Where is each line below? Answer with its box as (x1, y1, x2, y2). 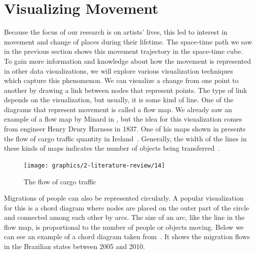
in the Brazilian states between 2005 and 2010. (4, 241, 145, 252)
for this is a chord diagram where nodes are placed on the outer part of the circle (4, 202, 249, 212)
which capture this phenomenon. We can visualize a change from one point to (4, 75, 239, 85)
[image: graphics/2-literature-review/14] (24, 162, 165, 169)
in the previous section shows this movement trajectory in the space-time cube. (4, 46, 243, 56)
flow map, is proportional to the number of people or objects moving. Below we (4, 221, 244, 232)
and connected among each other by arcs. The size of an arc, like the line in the (4, 212, 245, 222)
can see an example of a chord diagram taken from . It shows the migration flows (4, 231, 250, 242)
